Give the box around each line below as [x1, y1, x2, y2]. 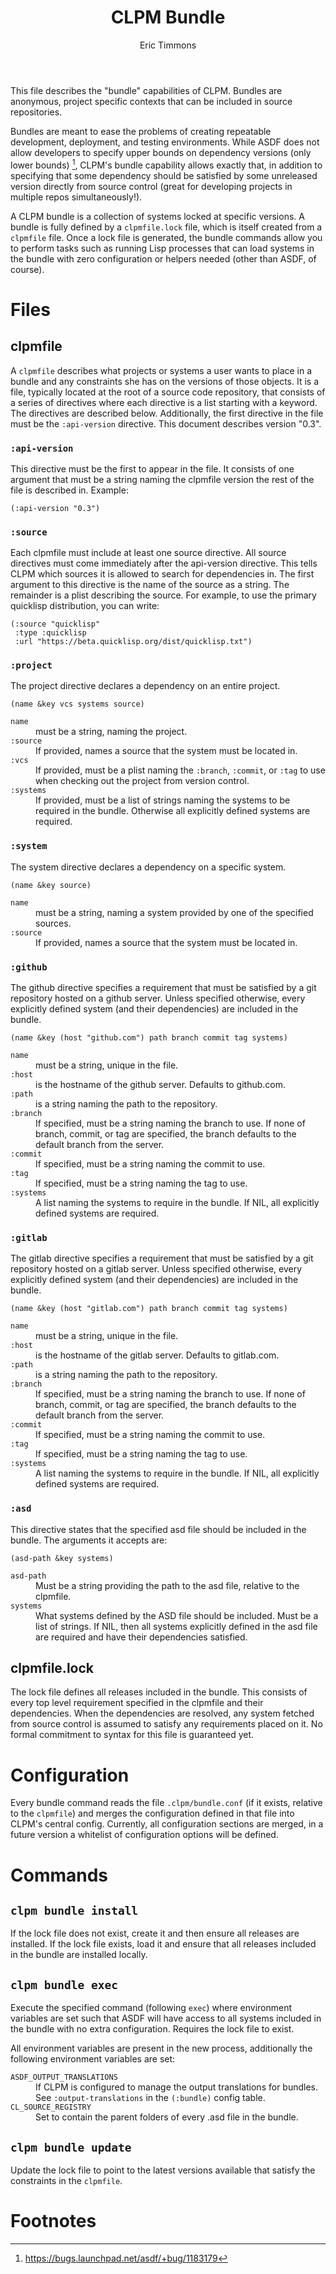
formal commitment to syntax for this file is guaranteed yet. [10, 1729, 255, 1741]
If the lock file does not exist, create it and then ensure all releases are [10, 1927, 300, 1940]
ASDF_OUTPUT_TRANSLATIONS [10, 2072, 118, 2083]
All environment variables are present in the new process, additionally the [10, 2042, 313, 2055]
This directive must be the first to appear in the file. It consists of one [10, 462, 295, 475]
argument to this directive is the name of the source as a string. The [10, 579, 290, 591]
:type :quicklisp [14, 628, 87, 638]
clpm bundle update [10, 2140, 132, 2155]
